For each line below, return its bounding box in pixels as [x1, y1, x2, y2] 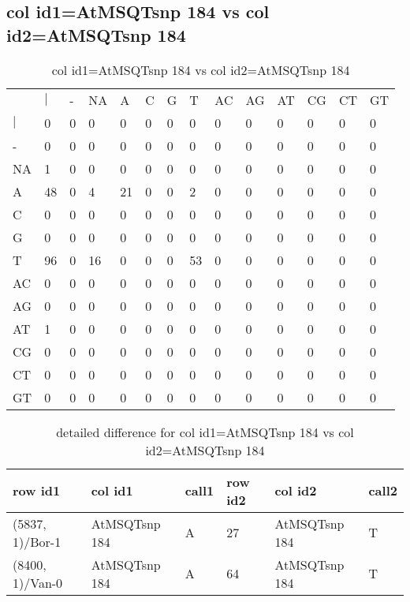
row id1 [13, 481, 61, 500]
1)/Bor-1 [13, 532, 61, 551]
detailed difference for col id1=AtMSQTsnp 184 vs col [56, 422, 354, 441]
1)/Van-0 [13, 573, 63, 592]
